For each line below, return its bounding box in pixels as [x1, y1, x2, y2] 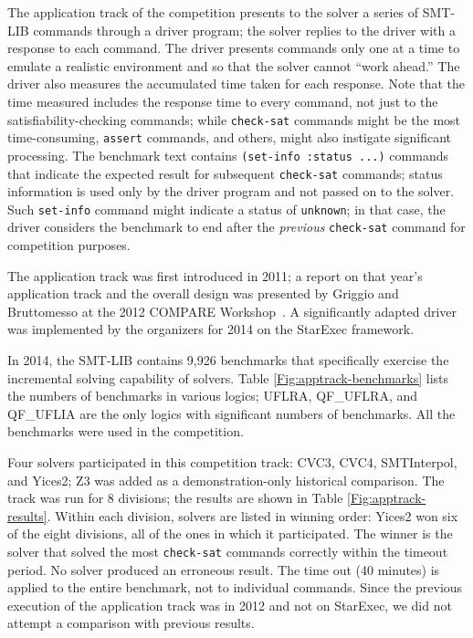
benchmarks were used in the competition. [7, 422, 244, 441]
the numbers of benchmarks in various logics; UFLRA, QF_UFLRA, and [7, 386, 418, 405]
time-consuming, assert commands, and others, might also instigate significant [7, 128, 452, 147]
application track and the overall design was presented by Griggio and [7, 284, 399, 303]
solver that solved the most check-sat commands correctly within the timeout [7, 542, 448, 560]
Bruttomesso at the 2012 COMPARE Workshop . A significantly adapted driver [7, 301, 457, 320]
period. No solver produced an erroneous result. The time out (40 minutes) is [7, 560, 440, 579]
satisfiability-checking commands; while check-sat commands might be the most [7, 110, 461, 129]
